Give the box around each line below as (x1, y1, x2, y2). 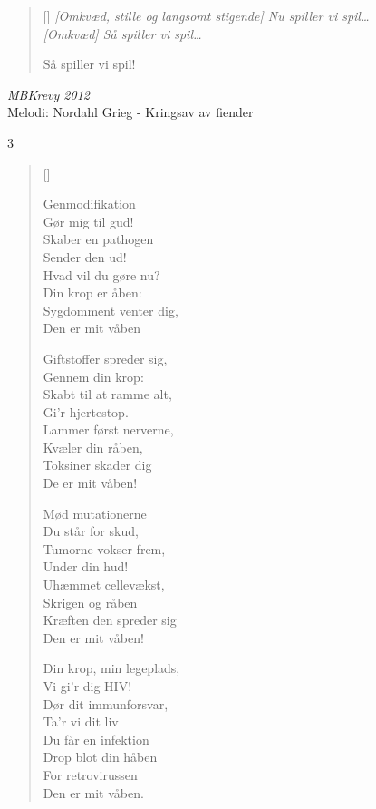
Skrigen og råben (43, 592, 138, 611)
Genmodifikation (43, 194, 136, 213)
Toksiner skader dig (43, 455, 152, 474)
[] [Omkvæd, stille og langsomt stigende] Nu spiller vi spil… (43, 6, 370, 24)
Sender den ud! (43, 247, 127, 266)
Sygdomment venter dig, (43, 300, 178, 319)
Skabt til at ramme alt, (43, 385, 172, 404)
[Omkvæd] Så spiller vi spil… (43, 24, 202, 43)
